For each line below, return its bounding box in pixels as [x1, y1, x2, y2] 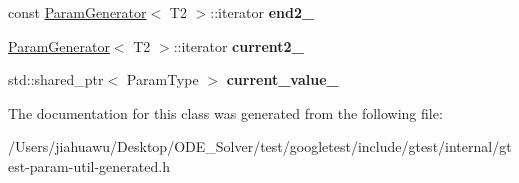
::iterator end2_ [210, 2, 315, 22]
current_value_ [226, 69, 339, 90]
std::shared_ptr [8, 69, 104, 90]
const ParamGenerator [8, 2, 147, 22]
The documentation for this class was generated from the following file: [8, 102, 443, 123]
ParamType [126, 69, 199, 90]
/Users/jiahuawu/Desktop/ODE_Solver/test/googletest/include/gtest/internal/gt [8, 136, 512, 157]
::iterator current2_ [173, 35, 304, 56]
